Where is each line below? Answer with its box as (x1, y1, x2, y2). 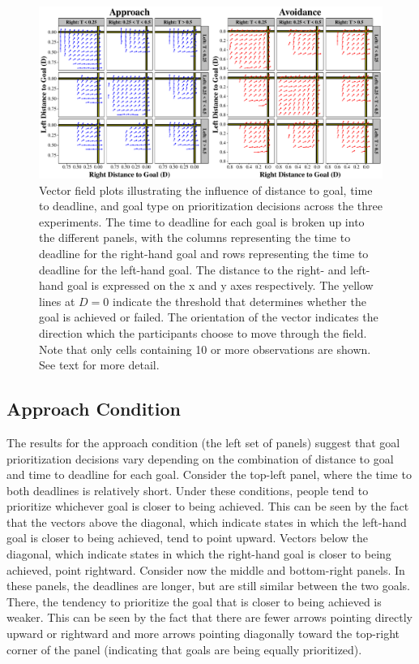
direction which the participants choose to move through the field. (39, 324, 367, 341)
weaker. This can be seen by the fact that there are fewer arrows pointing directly (6, 609, 413, 626)
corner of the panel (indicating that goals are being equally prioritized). (6, 640, 362, 658)
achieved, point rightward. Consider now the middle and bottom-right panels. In (6, 561, 405, 578)
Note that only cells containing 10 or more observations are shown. (39, 340, 371, 357)
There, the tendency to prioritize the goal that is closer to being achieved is (6, 593, 382, 610)
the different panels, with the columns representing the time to (39, 229, 351, 246)
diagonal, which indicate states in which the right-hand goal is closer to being (6, 545, 391, 563)
